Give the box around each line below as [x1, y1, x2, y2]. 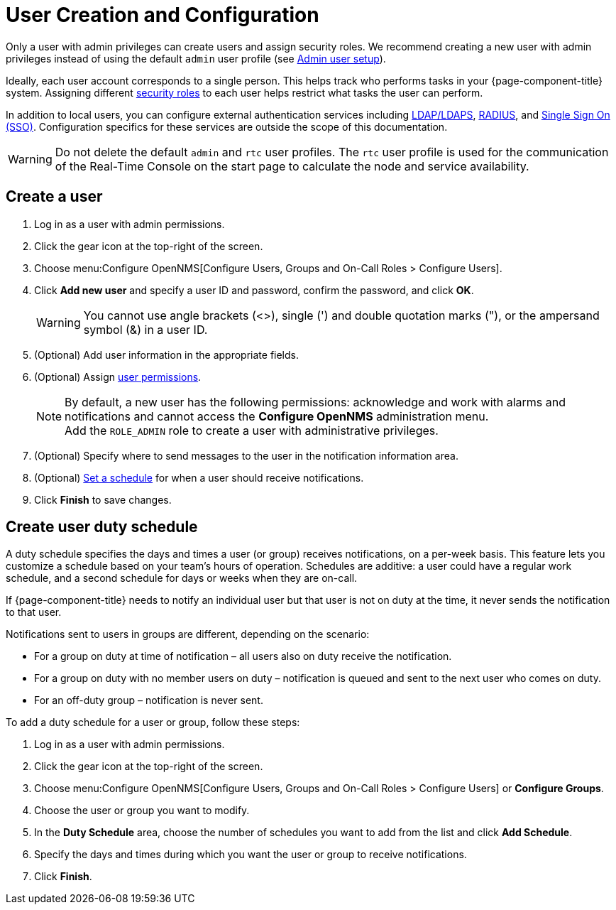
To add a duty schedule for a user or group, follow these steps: [6, 716, 300, 729]
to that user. [6, 606, 62, 619]
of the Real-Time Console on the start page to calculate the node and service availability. [55, 158, 529, 173]
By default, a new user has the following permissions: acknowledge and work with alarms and [65, 394, 566, 409]
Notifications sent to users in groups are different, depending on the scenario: [6, 628, 370, 641]
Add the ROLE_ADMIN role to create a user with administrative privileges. [65, 423, 439, 438]
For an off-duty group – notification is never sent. [34, 694, 263, 707]
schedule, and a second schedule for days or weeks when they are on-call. [6, 572, 358, 585]
